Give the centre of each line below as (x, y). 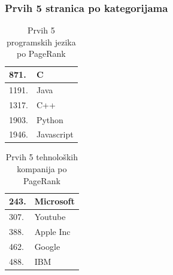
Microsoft (54, 201)
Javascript (55, 134)
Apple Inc (52, 231)
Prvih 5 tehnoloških (42, 157)
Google (47, 246)
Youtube (50, 217)
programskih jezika (41, 42)
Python (50, 119)
